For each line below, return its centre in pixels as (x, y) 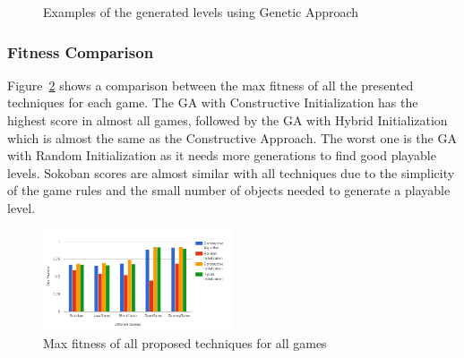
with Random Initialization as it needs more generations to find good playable (222, 155)
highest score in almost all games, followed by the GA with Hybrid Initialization (228, 120)
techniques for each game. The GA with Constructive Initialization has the (213, 102)
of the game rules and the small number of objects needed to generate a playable (229, 190)
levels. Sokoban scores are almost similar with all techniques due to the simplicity (231, 172)
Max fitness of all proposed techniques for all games (185, 343)
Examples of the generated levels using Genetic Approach (201, 12)
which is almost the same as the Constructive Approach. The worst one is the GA (232, 137)
